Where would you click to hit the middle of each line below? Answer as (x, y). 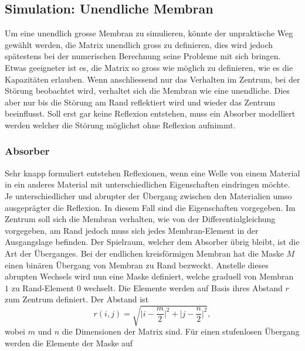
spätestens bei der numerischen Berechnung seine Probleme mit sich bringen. (143, 56)
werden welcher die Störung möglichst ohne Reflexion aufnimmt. (120, 125)
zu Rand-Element (43, 287)
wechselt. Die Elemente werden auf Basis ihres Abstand (183, 287)
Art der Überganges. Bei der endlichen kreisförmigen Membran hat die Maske (144, 253)
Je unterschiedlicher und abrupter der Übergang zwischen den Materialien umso (148, 195)
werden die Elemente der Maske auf (69, 343)
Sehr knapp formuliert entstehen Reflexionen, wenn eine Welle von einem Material (152, 173)
